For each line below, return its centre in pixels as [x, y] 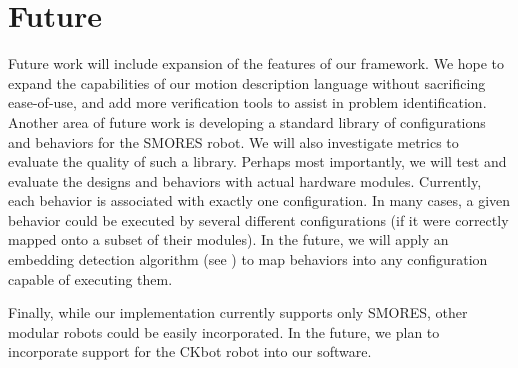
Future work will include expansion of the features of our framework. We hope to [256, 63]
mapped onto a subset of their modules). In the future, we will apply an [228, 239]
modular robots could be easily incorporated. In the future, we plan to [224, 331]
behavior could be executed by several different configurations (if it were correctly [258, 219]
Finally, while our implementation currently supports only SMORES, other [238, 312]
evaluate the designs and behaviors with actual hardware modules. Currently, [245, 180]
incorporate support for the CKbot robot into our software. [190, 351]
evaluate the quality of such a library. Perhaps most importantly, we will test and [257, 161]
